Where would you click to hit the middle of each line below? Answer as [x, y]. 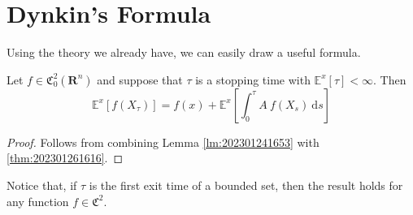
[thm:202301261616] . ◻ [65, 158]
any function [38, 201]
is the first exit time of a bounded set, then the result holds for [246, 185]
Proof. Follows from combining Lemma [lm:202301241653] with [163, 142]
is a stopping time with [253, 79]
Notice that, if [42, 185]
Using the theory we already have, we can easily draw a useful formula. [184, 52]
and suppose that [140, 79]
